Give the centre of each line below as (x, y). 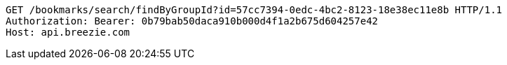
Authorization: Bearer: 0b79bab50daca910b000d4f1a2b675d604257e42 (192, 21)
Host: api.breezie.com (68, 32)
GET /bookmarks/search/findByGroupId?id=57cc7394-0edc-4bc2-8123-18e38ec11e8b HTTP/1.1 (254, 10)
